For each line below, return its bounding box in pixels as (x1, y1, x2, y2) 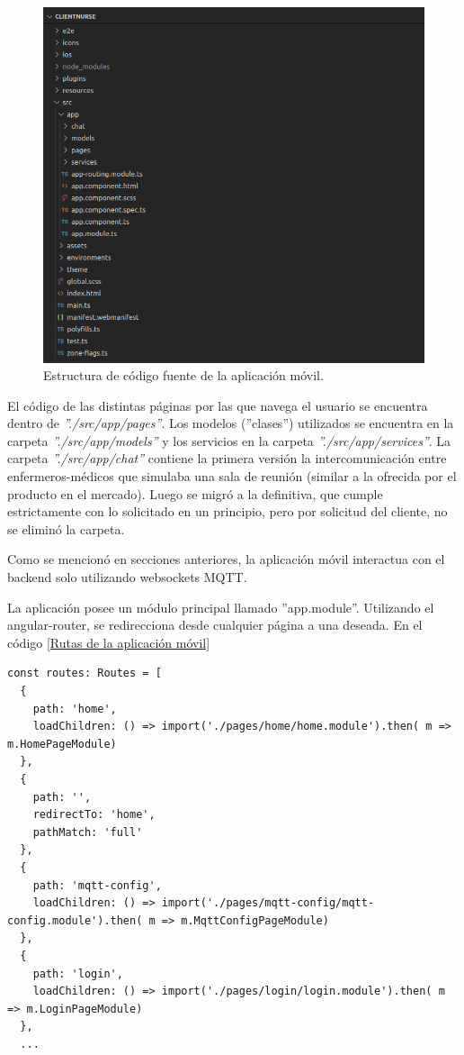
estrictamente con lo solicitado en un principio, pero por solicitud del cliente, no (7, 502, 448, 521)
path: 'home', (32, 702, 117, 715)
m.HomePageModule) (7, 737, 117, 750)
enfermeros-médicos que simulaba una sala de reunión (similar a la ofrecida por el (7, 467, 457, 486)
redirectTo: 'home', (32, 808, 156, 822)
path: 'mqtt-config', (32, 878, 162, 892)
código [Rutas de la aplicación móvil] (7, 632, 210, 651)
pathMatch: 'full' (32, 825, 143, 839)
